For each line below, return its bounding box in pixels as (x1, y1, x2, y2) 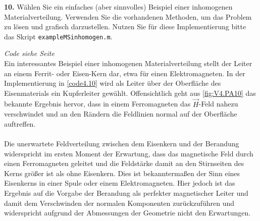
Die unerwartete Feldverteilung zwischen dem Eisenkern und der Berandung (4, 138, 239, 148)
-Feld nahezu (198, 98, 238, 109)
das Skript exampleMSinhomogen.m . (4, 31, 113, 41)
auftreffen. (4, 118, 36, 129)
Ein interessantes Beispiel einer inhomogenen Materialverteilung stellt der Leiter (4, 58, 252, 69)
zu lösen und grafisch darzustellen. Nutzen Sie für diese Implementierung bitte (4, 21, 246, 32)
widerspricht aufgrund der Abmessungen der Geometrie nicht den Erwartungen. (4, 207, 251, 218)
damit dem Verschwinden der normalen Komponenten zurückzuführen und (4, 197, 235, 208)
